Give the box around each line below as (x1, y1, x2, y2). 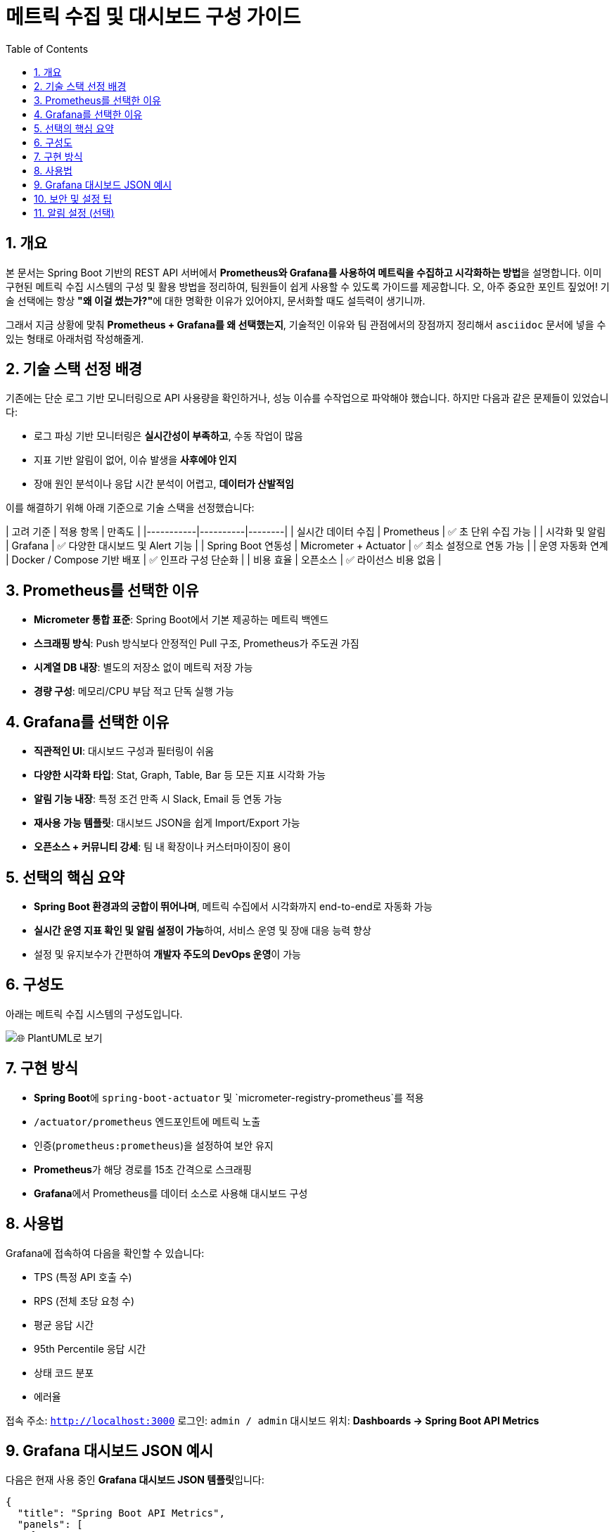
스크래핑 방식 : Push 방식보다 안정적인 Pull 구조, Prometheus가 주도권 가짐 (34, 637, 359, 650)
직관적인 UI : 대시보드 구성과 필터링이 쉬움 (34, 745, 215, 758)
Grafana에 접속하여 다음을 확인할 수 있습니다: (6, 1246, 205, 1259)
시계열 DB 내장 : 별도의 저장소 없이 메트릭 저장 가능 (34, 661, 253, 674)
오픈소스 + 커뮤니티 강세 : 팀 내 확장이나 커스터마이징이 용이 (34, 841, 291, 853)
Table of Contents (6, 42, 89, 55)
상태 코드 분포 (34, 1366, 94, 1379)
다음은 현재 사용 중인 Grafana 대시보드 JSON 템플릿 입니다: (6, 1474, 264, 1486)
